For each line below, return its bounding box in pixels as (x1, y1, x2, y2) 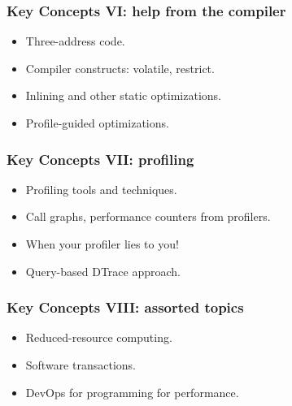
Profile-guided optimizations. (25, 114, 169, 131)
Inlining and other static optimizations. (25, 87, 221, 104)
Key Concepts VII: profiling (7, 149, 194, 169)
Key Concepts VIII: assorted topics (7, 297, 244, 317)
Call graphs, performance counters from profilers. (25, 208, 271, 225)
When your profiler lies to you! (25, 235, 179, 252)
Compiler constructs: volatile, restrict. (25, 59, 215, 76)
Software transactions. (25, 356, 136, 373)
